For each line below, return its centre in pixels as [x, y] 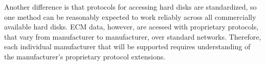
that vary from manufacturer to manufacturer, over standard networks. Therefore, [133, 36]
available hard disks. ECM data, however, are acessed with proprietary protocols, [131, 27]
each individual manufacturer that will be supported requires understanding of [127, 46]
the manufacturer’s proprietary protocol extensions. [85, 56]
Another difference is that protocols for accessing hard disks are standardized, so [130, 7]
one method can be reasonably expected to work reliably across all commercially [130, 17]
